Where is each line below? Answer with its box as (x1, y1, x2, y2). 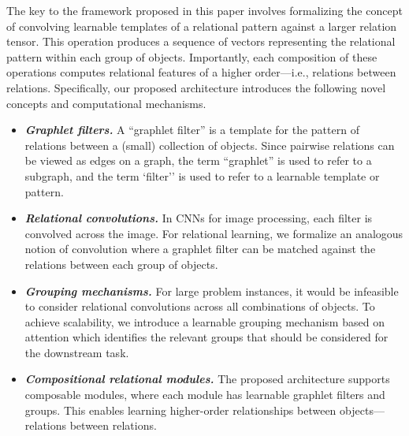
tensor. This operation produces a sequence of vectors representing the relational (6, 33, 396, 50)
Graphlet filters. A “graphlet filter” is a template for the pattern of (24, 121, 359, 138)
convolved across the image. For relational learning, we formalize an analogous (24, 225, 403, 241)
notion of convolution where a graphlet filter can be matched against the (24, 240, 376, 257)
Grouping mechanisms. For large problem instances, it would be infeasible (24, 282, 399, 299)
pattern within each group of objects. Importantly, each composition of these (6, 48, 377, 65)
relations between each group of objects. (24, 255, 218, 272)
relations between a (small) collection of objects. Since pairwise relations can (24, 136, 395, 153)
